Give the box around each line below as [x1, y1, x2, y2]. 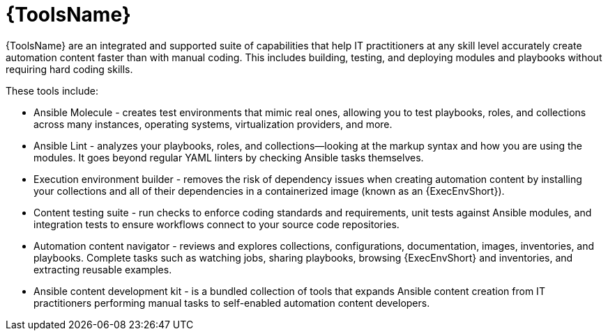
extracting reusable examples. [33, 263, 172, 275]
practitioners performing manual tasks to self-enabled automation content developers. [33, 296, 430, 309]
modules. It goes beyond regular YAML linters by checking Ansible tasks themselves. [33, 151, 424, 163]
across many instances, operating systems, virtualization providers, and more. [33, 118, 393, 130]
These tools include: [6, 84, 99, 97]
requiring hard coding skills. [6, 63, 133, 75]
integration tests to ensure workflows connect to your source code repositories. [33, 218, 400, 230]
